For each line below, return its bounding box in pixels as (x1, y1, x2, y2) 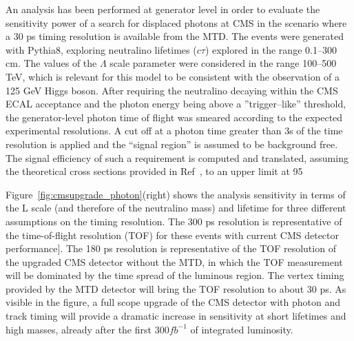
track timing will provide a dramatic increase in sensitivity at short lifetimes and (6, 309, 346, 323)
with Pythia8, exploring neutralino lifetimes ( (6, 42, 197, 56)
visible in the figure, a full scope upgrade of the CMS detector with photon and (6, 295, 341, 309)
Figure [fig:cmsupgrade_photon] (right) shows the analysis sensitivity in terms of (6, 187, 346, 201)
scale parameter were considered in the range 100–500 (110, 56, 337, 70)
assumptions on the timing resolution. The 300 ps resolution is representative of (6, 214, 342, 228)
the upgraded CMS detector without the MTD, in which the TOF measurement (6, 254, 343, 269)
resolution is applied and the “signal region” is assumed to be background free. (6, 136, 338, 151)
